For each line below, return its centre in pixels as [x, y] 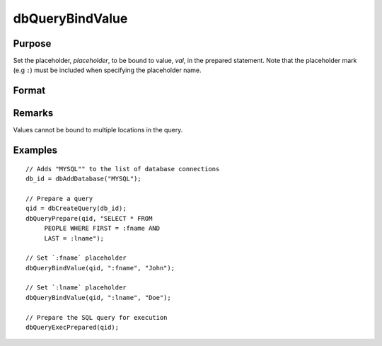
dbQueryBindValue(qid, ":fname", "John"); [100, 268]
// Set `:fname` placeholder [76, 258]
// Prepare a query [59, 198]
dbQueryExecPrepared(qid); [73, 328]
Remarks [33, 113]
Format [29, 91]
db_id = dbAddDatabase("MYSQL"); [83, 179]
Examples [35, 150]
